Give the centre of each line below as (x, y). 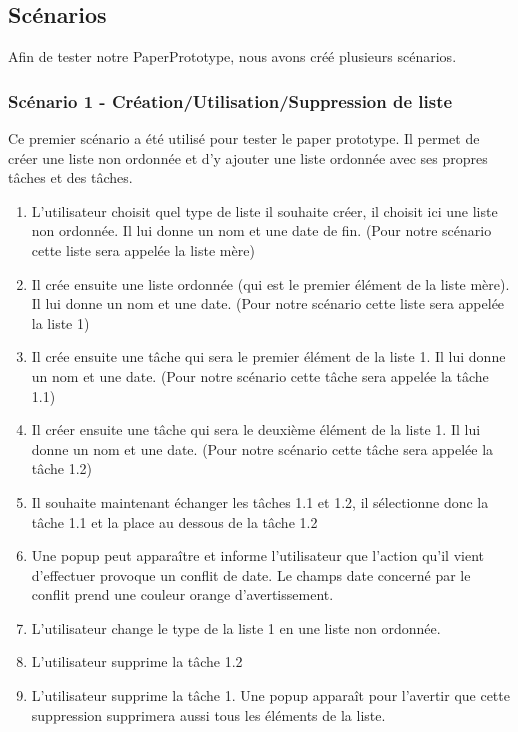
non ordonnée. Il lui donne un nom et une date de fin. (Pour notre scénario (261, 230)
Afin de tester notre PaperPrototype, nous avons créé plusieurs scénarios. (232, 56)
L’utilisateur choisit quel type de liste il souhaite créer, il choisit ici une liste (264, 210)
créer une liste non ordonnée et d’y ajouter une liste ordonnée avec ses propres (248, 157)
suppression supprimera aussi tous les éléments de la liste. (208, 714)
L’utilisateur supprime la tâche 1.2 (137, 661)
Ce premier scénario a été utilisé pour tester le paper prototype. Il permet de (244, 138)
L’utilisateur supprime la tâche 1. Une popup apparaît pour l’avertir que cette (270, 695)
